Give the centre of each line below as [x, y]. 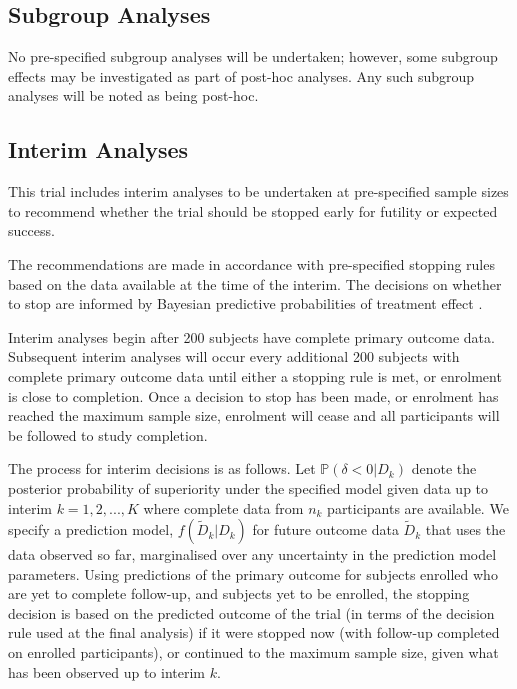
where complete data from [223, 507]
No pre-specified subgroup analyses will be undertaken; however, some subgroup [253, 56]
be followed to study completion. [108, 434]
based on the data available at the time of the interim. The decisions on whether [255, 283]
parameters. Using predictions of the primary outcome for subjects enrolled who [253, 573]
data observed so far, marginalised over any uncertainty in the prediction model [252, 554]
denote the [444, 468]
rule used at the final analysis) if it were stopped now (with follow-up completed [254, 632]
